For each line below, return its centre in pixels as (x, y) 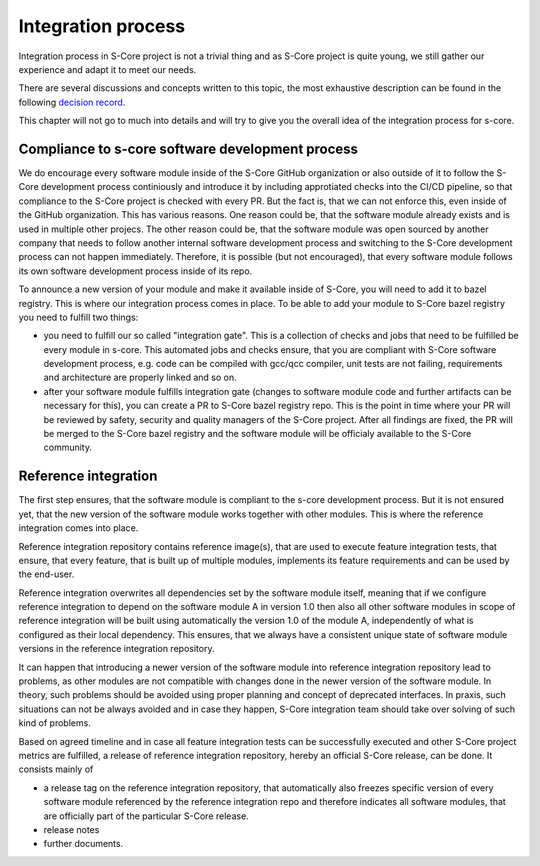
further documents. (83, 844)
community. (67, 447)
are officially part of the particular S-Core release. (146, 816)
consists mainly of (56, 769)
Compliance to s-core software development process (188, 148)
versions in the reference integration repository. (116, 649)
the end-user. (46, 574)
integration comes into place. (78, 528)
